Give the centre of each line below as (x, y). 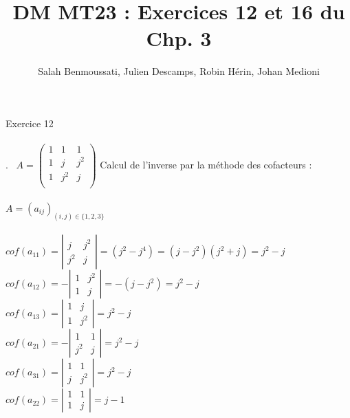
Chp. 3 (179, 38)
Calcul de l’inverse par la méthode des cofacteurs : (206, 165)
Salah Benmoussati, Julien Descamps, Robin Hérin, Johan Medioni (179, 71)
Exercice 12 (30, 123)
